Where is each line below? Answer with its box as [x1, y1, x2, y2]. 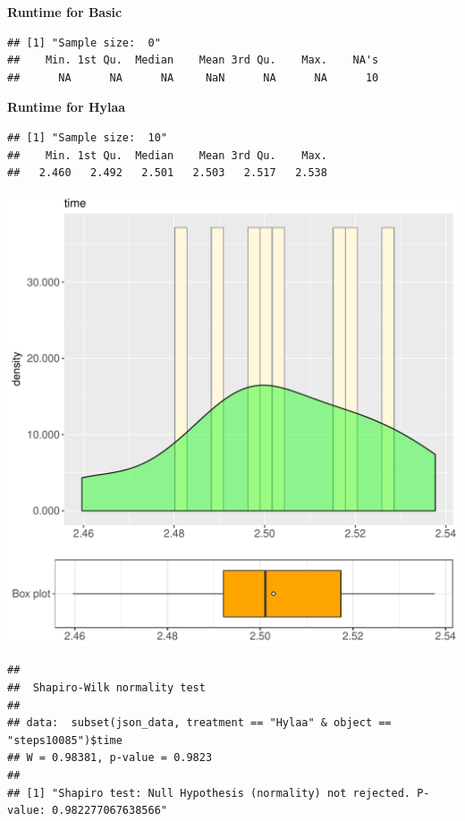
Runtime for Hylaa [7, 97, 126, 116]
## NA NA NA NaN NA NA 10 [7, 71, 379, 84]
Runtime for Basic [7, 3, 123, 21]
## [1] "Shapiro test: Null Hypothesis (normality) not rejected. [7, 786, 411, 800]
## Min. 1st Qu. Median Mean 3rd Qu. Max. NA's [7, 54, 379, 67]
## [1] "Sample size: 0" [7, 36, 161, 49]
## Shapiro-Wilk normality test [7, 681, 206, 694]
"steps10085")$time [7, 733, 123, 747]
